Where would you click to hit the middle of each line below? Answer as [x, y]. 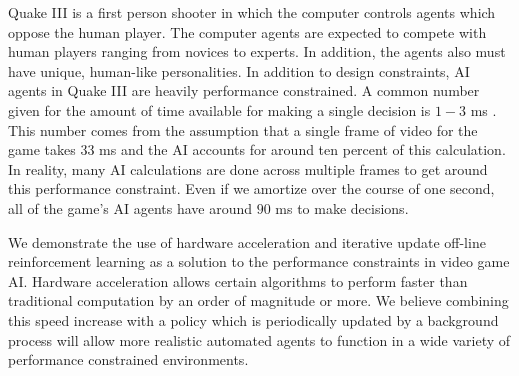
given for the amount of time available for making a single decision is [219, 109]
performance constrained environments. [128, 359]
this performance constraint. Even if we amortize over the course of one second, [251, 188]
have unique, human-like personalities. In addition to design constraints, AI [239, 70]
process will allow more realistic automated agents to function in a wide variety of [259, 339]
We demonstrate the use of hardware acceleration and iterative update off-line [247, 241]
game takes [42, 149]
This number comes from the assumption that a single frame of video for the [243, 129]
